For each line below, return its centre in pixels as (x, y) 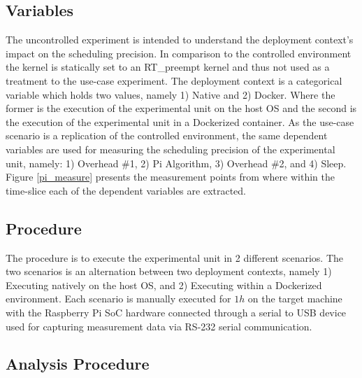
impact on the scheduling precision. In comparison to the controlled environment (179, 53)
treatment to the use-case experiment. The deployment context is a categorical (174, 80)
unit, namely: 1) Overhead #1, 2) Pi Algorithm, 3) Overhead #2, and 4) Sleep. (176, 163)
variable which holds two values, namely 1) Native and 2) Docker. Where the (171, 94)
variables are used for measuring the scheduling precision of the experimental (171, 149)
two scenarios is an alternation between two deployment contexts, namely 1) (169, 271)
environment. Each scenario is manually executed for (118, 299)
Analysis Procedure (78, 364)
